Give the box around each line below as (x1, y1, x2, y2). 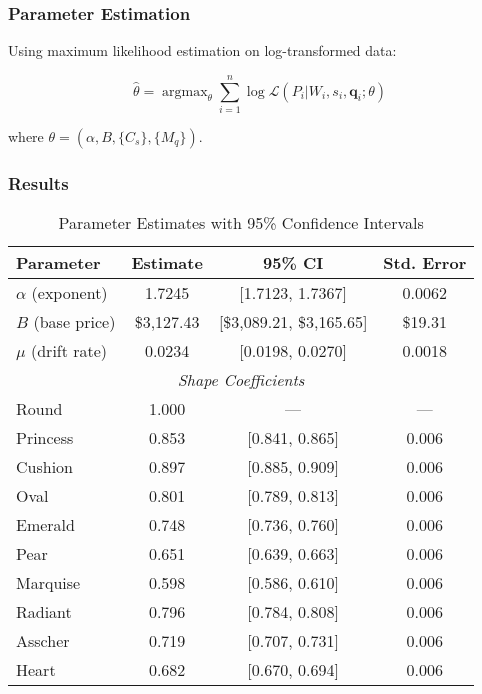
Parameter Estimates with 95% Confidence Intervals (58, 211, 424, 235)
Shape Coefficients (177, 368, 305, 392)
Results (8, 170, 69, 195)
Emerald (16, 513, 75, 537)
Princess (16, 426, 74, 450)
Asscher (16, 629, 70, 653)
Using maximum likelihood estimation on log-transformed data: (8, 40, 397, 61)
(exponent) (31, 281, 108, 305)
